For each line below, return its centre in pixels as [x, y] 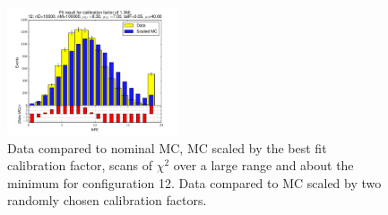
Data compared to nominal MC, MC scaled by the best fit [167, 147]
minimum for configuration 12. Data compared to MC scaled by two [194, 182]
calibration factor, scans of [80, 165]
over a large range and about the [263, 165]
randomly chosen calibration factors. [107, 200]
